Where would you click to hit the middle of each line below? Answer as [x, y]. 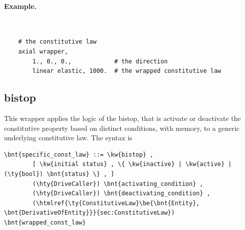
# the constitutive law [57, 42]
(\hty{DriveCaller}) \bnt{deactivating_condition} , [122, 194]
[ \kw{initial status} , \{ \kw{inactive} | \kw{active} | [132, 164]
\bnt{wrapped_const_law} [45, 222]
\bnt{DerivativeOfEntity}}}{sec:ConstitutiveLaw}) [89, 213]
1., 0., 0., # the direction [100, 61]
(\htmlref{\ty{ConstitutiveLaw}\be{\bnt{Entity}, [116, 203]
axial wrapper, [43, 51]
